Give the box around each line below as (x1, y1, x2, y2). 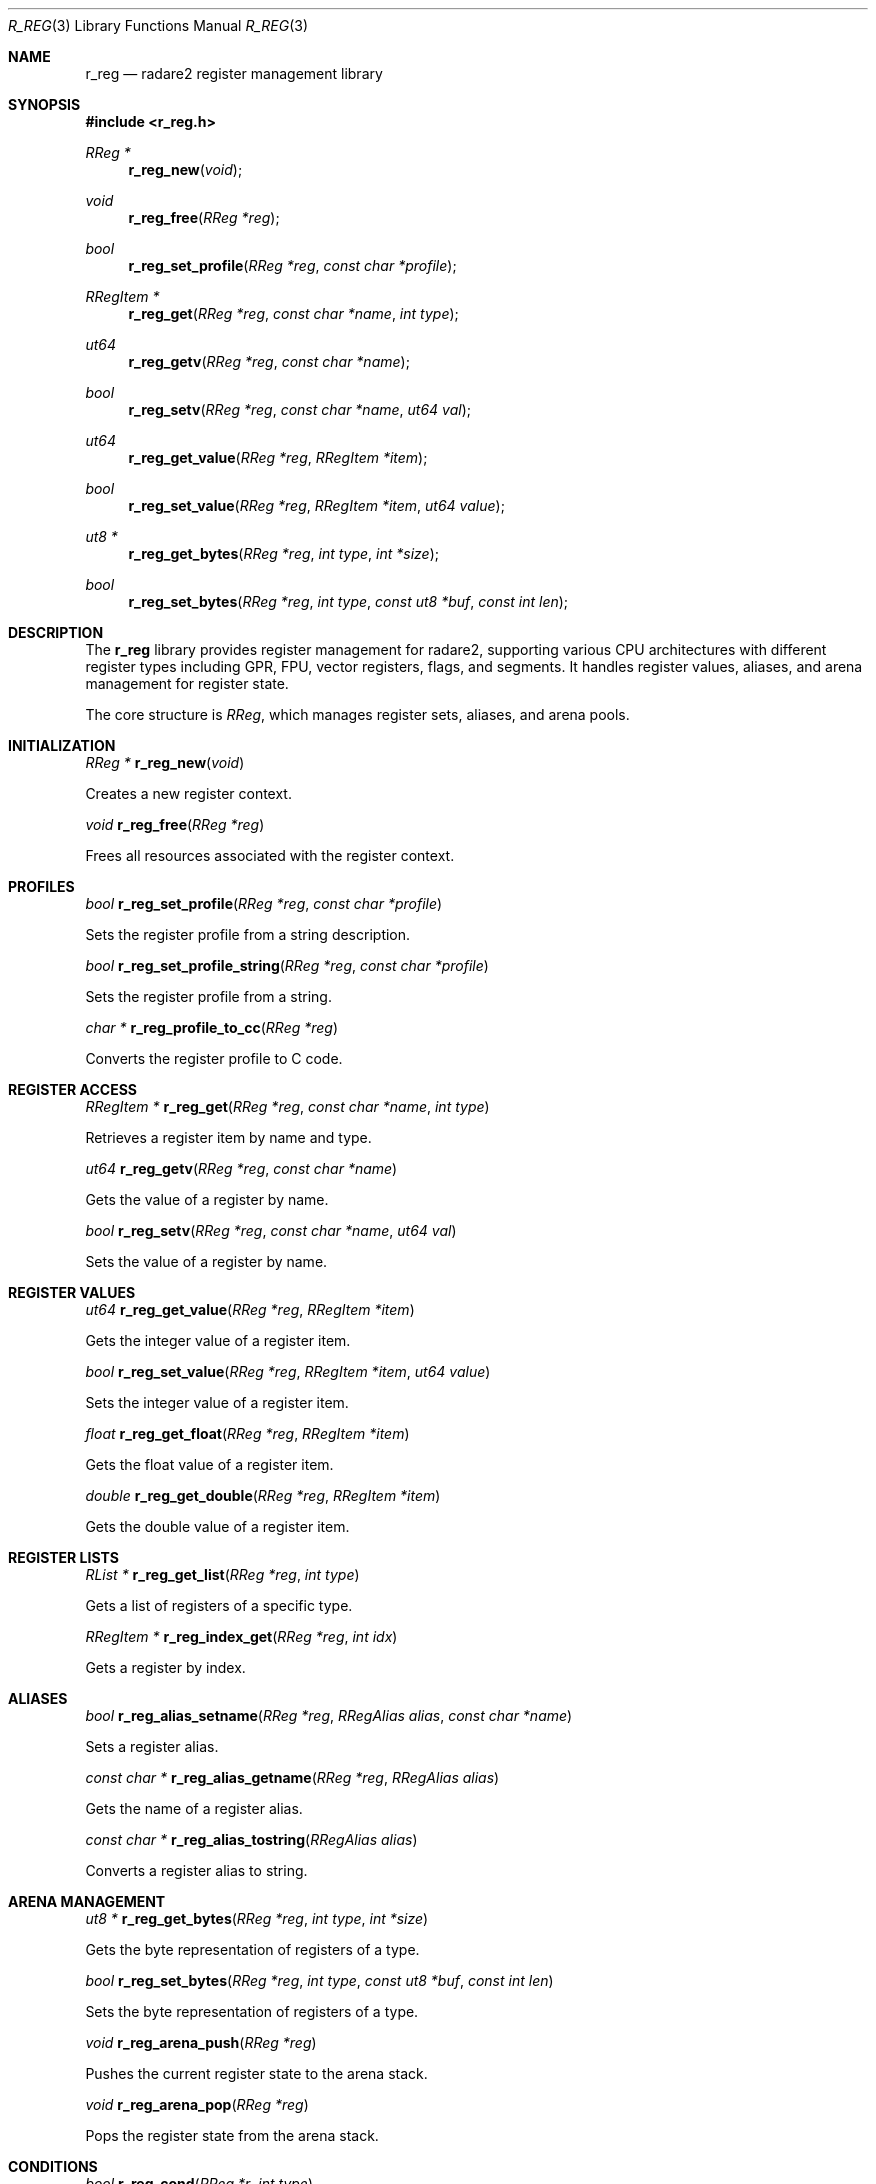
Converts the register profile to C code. (85, 1050, 343, 1067)
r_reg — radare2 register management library (85, 65, 383, 82)
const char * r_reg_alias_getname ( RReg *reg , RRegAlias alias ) (85, 1769, 500, 1786)
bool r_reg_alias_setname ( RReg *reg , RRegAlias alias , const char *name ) (85, 1707, 573, 1724)
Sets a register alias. (85, 1738, 219, 1755)
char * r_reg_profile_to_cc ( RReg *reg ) (85, 1019, 339, 1036)
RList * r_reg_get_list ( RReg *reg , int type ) (85, 1566, 360, 1583)
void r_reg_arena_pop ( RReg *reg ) (85, 2096, 309, 2113)
